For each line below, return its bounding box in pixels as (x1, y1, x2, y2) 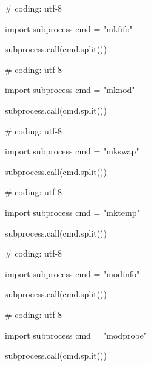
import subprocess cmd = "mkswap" (5, 145, 139, 157)
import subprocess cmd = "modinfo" (5, 267, 140, 280)
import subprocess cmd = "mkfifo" (5, 22, 133, 35)
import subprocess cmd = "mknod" (5, 83, 135, 96)
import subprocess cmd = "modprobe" (5, 328, 147, 341)
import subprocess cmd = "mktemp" (5, 205, 140, 218)
